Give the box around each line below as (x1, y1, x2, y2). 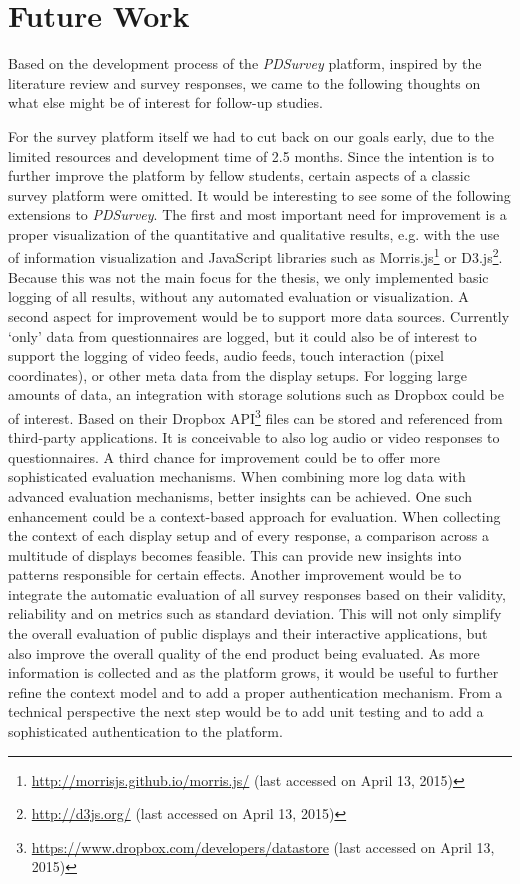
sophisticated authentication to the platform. (8, 721, 283, 742)
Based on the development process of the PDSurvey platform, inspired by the (8, 53, 482, 74)
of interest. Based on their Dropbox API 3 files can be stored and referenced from (8, 404, 503, 428)
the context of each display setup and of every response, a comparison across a (8, 525, 489, 546)
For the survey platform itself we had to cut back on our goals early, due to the (8, 125, 494, 146)
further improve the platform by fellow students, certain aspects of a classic (8, 165, 470, 186)
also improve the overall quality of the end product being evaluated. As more (8, 642, 480, 663)
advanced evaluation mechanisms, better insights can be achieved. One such (8, 485, 472, 506)
